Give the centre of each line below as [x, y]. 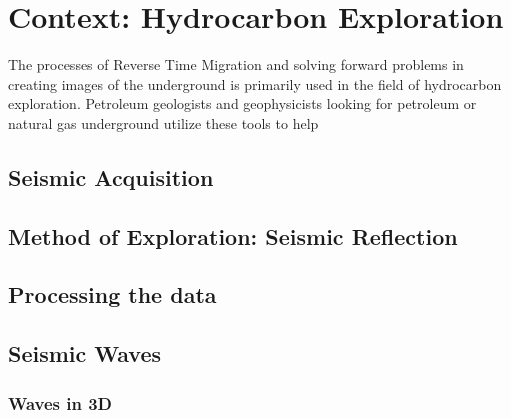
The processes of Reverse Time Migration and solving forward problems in [236, 64]
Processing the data [112, 294]
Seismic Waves [85, 353]
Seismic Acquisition [111, 176]
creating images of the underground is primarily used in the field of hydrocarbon [255, 83]
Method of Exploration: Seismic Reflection [233, 235]
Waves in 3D [60, 402]
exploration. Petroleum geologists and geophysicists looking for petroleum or [242, 103]
